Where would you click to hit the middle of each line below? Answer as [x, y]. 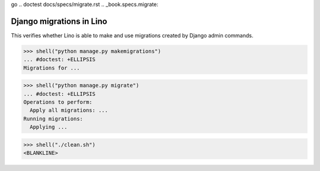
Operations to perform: [58, 102]
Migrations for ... [52, 68]
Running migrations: [53, 118]
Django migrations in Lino [59, 21]
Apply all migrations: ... [69, 110]
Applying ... [49, 127]
